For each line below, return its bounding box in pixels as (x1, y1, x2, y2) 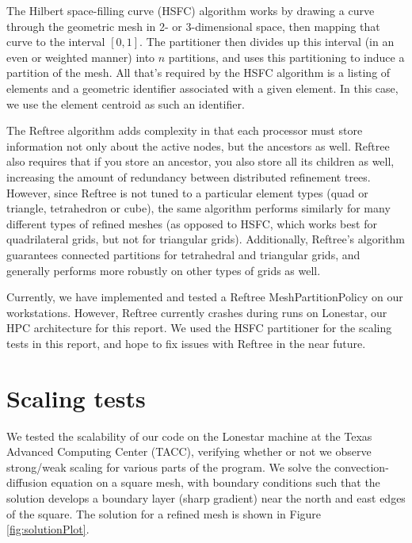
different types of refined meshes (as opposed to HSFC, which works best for (6, 215, 377, 231)
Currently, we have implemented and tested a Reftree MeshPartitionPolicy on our (6, 289, 403, 305)
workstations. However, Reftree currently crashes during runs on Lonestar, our (6, 304, 387, 320)
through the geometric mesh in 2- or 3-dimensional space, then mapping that (6, 17, 380, 34)
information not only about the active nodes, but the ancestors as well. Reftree (6, 137, 390, 154)
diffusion (6, 474, 48, 491)
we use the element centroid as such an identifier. (6, 95, 245, 112)
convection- (334, 458, 389, 475)
